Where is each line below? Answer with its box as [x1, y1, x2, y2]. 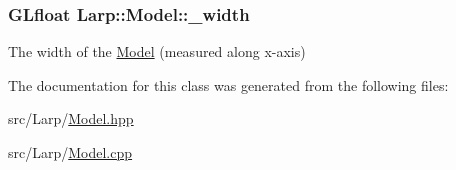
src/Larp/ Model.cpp [8, 142, 133, 162]
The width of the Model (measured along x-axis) [8, 41, 306, 62]
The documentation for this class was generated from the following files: [8, 74, 449, 95]
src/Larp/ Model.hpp [8, 108, 134, 129]
